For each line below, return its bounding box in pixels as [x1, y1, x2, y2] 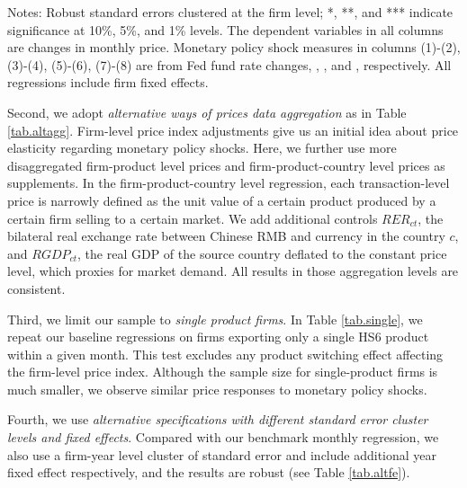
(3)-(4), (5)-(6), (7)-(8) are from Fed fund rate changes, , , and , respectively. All [7, 55, 452, 74]
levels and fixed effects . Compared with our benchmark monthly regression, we [7, 428, 439, 447]
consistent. [7, 279, 66, 297]
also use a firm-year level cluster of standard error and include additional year [7, 445, 437, 464]
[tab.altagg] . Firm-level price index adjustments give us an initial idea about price [7, 120, 459, 139]
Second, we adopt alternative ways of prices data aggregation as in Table [7, 102, 407, 121]
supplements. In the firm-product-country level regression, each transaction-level [7, 173, 450, 192]
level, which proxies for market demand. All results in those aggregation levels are [7, 262, 459, 280]
